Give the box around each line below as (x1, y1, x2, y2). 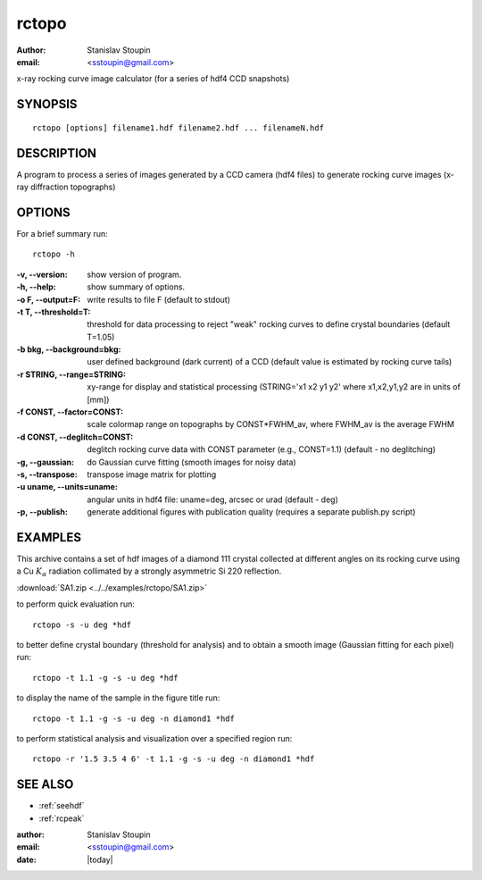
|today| (87, 854, 113, 865)
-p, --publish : (16, 507, 69, 517)
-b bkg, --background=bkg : (16, 344, 121, 355)
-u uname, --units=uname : (16, 482, 118, 492)
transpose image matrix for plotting (87, 469, 217, 480)
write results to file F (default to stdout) (87, 294, 231, 305)
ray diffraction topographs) (16, 181, 116, 192)
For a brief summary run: (16, 228, 108, 239)
